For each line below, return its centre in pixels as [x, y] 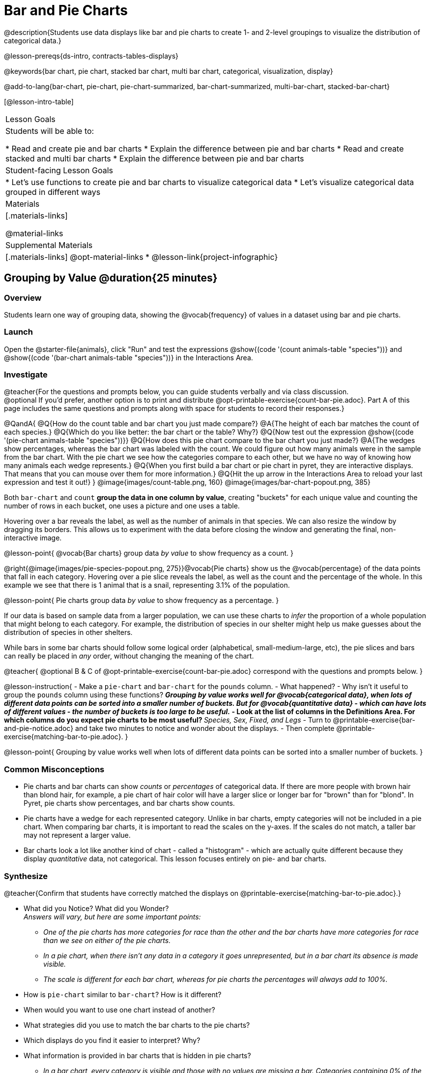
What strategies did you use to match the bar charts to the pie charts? [137, 1025]
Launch [18, 332]
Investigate [26, 375]
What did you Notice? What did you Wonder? [96, 908]
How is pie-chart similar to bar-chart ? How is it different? [123, 994]
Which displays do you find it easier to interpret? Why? [112, 1040]
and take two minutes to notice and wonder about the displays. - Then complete [205, 728]
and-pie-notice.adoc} [39, 728]
